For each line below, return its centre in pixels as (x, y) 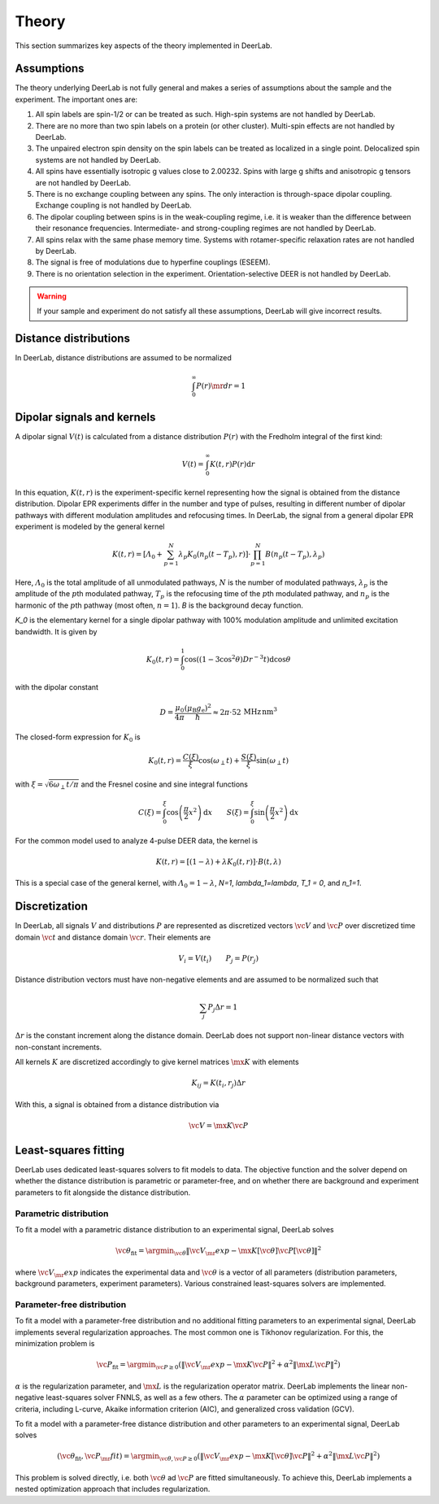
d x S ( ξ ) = (226, 812)
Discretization (52, 907)
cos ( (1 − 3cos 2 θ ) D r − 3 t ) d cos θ (237, 658)
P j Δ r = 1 (223, 1009)
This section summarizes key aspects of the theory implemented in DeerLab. (143, 46)
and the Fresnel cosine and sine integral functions (164, 784)
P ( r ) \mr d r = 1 (221, 386)
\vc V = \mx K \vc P (218, 1125)
